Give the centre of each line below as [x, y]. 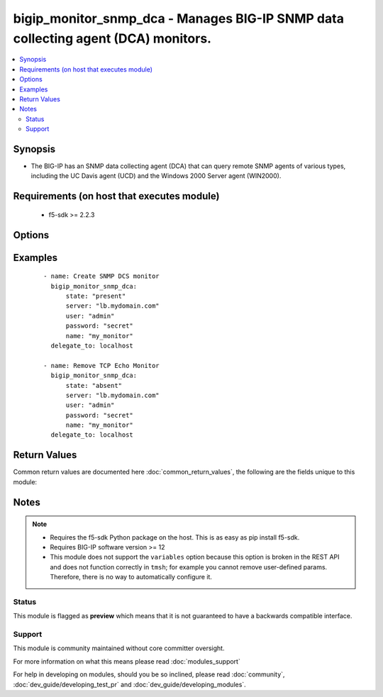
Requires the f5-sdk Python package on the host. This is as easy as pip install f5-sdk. [175, 537]
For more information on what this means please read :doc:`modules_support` [127, 661]
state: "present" [96, 296]
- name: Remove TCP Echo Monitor [101, 366]
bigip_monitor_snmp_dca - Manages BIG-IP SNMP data [178, 18]
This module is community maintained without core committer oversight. [119, 648]
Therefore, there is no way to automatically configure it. [131, 577]
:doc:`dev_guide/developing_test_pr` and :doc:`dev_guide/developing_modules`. [129, 684]
